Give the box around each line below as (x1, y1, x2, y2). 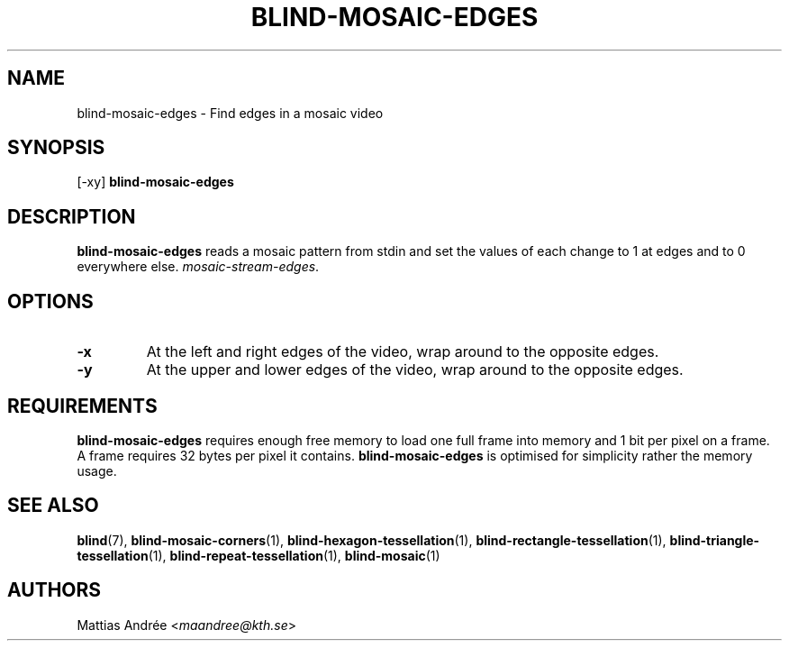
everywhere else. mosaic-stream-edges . (77, 259, 320, 275)
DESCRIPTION (7, 205, 136, 228)
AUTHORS (7, 579, 102, 602)
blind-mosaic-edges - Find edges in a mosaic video (77, 105, 384, 121)
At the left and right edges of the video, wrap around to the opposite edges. (146, 342, 659, 361)
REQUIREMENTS (7, 394, 158, 417)
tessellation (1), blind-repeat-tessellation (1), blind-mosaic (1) (77, 547, 440, 563)
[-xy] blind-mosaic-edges (77, 174, 234, 190)
